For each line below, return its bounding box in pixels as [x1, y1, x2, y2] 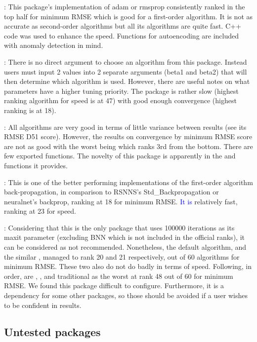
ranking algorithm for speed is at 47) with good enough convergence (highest [4, 95, 237, 106]
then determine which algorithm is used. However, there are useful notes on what [4, 76, 250, 86]
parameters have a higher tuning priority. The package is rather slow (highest [4, 85, 239, 96]
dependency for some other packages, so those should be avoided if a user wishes [4, 290, 248, 301]
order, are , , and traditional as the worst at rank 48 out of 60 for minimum [4, 270, 233, 281]
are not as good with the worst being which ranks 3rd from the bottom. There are [4, 141, 253, 151]
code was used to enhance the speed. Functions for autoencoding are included [4, 30, 239, 40]
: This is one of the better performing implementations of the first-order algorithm [4, 177, 253, 187]
